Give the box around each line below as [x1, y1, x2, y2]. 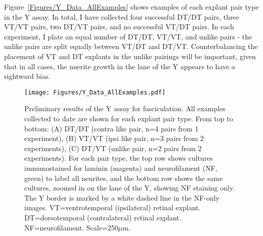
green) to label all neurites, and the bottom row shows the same [24, 172, 223, 183]
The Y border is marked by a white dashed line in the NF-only [24, 192, 220, 203]
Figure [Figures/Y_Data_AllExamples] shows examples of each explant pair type [4, 2, 259, 12]
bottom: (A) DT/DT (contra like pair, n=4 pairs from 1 [24, 123, 199, 133]
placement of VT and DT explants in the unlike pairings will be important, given [4, 51, 256, 61]
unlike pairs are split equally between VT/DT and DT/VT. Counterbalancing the [4, 41, 258, 52]
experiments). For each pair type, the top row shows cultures [24, 153, 213, 163]
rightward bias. [4, 71, 51, 81]
